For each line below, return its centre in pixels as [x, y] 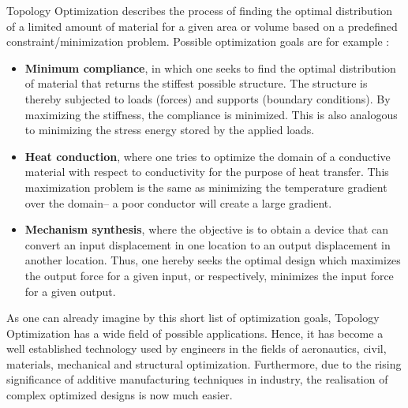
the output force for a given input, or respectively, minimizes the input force [209, 275]
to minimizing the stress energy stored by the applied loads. [170, 130]
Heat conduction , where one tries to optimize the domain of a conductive [208, 156]
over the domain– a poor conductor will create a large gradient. [178, 202]
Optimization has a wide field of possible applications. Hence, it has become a [195, 333]
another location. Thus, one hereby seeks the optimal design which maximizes [213, 260]
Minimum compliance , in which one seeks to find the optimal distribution [210, 67]
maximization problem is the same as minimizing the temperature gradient [206, 187]
